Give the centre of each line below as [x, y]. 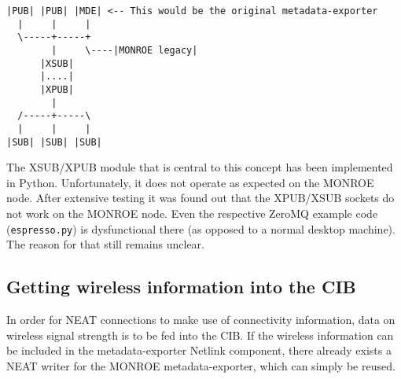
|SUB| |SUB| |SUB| [54, 142]
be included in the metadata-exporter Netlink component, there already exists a [199, 350]
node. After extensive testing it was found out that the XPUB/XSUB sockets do [200, 198]
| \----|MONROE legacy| [125, 50]
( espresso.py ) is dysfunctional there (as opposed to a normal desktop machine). [201, 228]
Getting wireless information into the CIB [181, 287]
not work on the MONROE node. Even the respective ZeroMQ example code [192, 213]
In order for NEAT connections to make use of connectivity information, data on [201, 320]
